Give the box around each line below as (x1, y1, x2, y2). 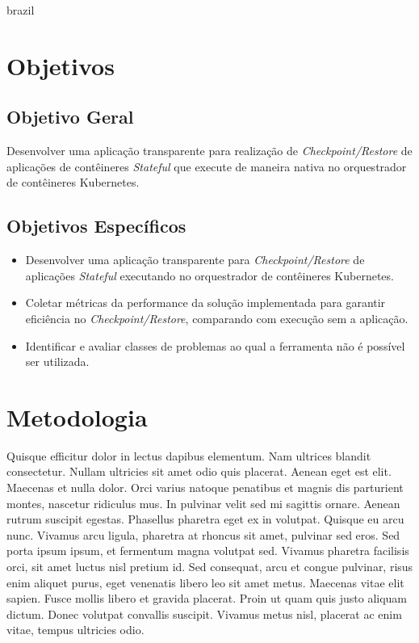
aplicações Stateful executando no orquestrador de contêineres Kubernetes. (25, 267, 394, 284)
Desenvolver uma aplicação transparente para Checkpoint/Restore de (25, 251, 365, 268)
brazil (6, 2, 35, 18)
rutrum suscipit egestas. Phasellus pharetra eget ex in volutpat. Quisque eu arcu (6, 511, 404, 527)
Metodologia (6, 400, 148, 433)
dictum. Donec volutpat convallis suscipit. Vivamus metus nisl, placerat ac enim (6, 605, 402, 622)
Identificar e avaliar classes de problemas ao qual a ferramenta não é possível (25, 337, 405, 354)
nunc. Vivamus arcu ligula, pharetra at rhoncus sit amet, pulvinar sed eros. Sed (6, 526, 400, 543)
